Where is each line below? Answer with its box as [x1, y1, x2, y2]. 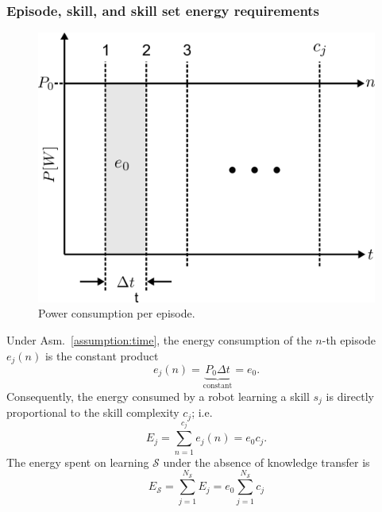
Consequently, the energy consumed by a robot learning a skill [6, 387, 310, 404]
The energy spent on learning [6, 453, 149, 470]
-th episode [322, 331, 376, 348]
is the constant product [44, 347, 159, 364]
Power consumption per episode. [38, 305, 195, 321]
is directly [326, 387, 374, 404]
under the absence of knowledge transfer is [163, 453, 370, 470]
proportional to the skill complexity [6, 404, 179, 421]
